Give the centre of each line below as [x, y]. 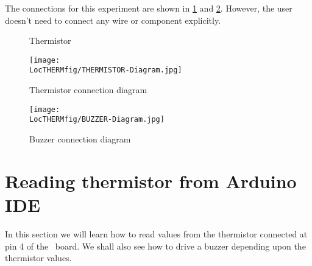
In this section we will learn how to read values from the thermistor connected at [156, 233]
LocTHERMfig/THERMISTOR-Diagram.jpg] [106, 70]
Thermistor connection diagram [88, 90]
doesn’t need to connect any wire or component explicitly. [113, 20]
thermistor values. [38, 258]
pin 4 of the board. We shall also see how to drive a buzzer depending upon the [155, 246]
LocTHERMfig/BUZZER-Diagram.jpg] [97, 120]
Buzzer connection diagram [80, 139]
